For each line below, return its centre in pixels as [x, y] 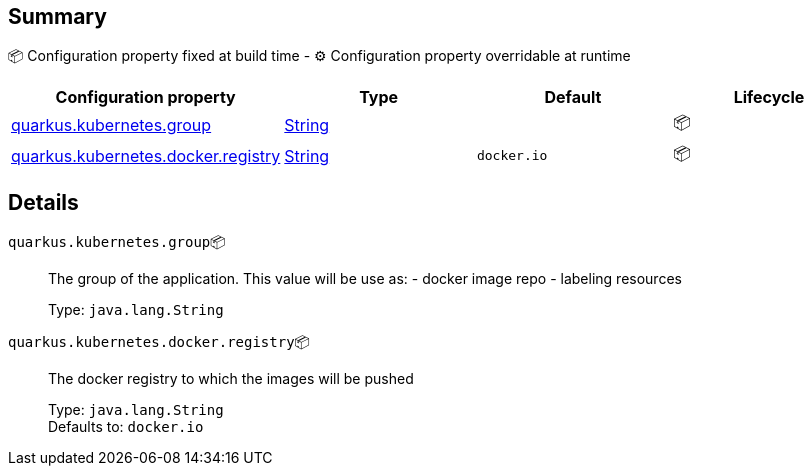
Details [43, 202]
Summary [57, 16]
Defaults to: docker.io [126, 427]
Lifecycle [769, 97]
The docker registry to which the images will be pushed [231, 379]
